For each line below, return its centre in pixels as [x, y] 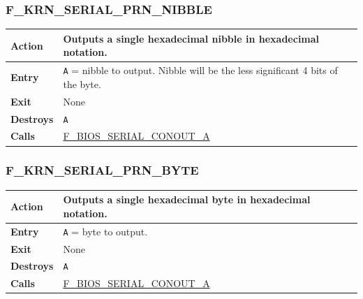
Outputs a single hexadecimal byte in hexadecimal [187, 199]
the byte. [82, 83]
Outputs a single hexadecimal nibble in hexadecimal [191, 38]
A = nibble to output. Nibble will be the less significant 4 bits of [200, 70]
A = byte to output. [105, 231]
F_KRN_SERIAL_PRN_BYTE [102, 170]
